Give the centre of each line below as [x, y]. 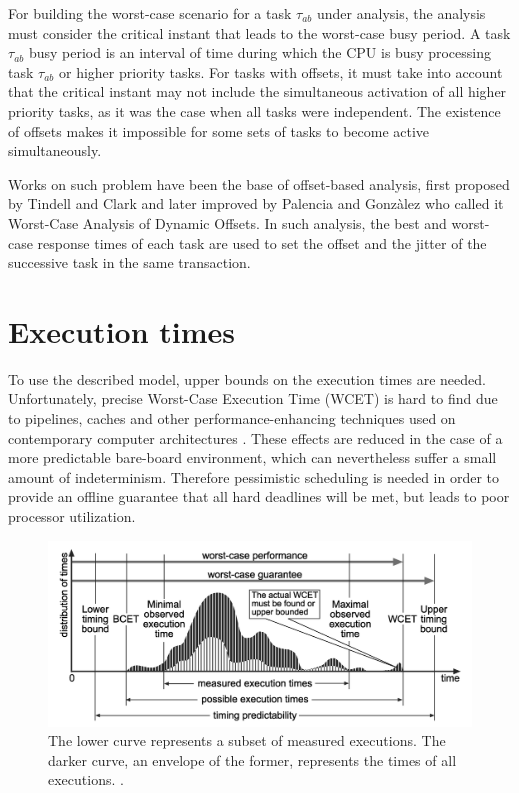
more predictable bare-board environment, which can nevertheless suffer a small [252, 457]
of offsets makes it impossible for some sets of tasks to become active [219, 130]
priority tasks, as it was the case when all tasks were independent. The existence [254, 110]
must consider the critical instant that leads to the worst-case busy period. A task [259, 32]
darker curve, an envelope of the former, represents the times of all [252, 759]
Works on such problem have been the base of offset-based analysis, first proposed [259, 183]
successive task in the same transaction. [129, 262]
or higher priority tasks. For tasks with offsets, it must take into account [280, 71]
